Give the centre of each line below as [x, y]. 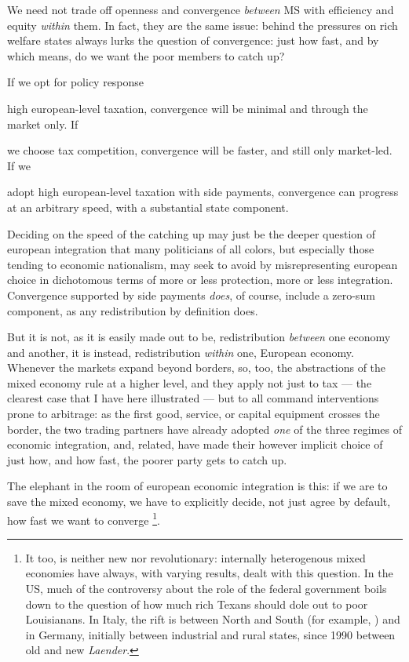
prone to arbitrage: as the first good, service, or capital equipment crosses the [194, 414]
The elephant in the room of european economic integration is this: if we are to [197, 486]
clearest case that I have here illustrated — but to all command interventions [193, 398]
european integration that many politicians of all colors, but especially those [191, 249]
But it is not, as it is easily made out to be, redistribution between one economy [199, 337]
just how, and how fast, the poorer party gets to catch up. [147, 459]
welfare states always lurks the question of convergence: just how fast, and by [193, 40]
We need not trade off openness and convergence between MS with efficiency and [201, 9]
